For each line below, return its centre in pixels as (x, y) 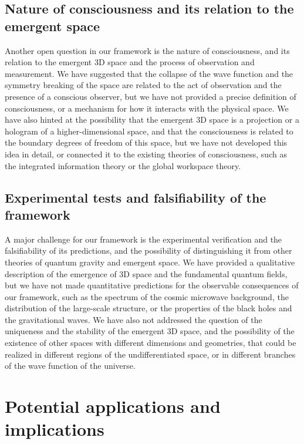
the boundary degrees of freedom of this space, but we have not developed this (146, 142)
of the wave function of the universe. (70, 366)
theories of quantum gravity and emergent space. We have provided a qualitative (150, 262)
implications (55, 429)
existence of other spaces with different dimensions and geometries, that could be (151, 343)
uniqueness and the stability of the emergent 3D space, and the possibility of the (150, 331)
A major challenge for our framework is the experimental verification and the (143, 239)
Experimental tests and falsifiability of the (136, 197)
